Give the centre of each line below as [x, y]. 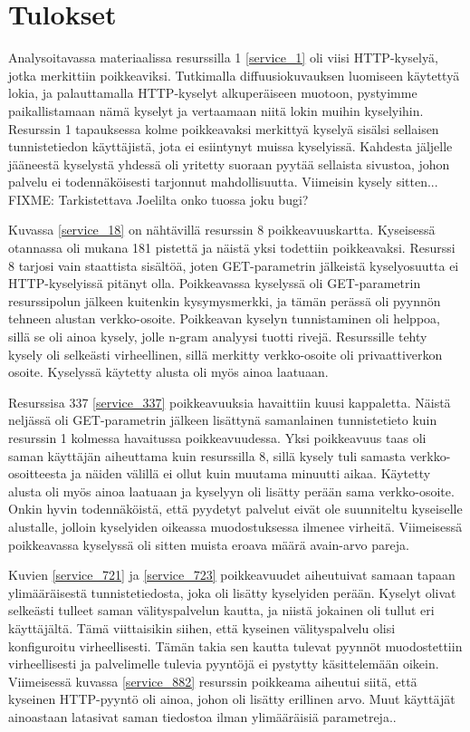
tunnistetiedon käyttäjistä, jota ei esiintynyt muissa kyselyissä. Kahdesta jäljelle [230, 146]
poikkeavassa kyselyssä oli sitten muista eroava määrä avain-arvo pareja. [209, 544]
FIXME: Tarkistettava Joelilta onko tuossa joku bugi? [158, 199]
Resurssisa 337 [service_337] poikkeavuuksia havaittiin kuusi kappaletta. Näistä [230, 402]
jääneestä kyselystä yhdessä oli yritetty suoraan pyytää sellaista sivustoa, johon [229, 164]
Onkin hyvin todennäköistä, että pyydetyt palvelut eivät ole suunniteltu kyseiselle [235, 509]
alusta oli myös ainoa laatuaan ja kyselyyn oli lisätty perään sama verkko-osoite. [231, 491]
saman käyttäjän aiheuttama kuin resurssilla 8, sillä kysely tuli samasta [207, 455]
